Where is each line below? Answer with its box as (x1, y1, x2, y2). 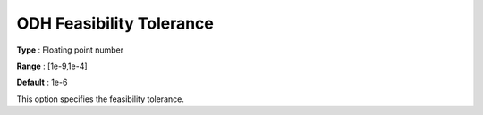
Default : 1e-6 (16, 77, 68, 88)
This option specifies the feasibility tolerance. (16, 94, 185, 104)
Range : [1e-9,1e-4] (16, 61, 89, 71)
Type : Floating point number (16, 45, 124, 55)
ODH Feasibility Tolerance (16, 13, 215, 33)
